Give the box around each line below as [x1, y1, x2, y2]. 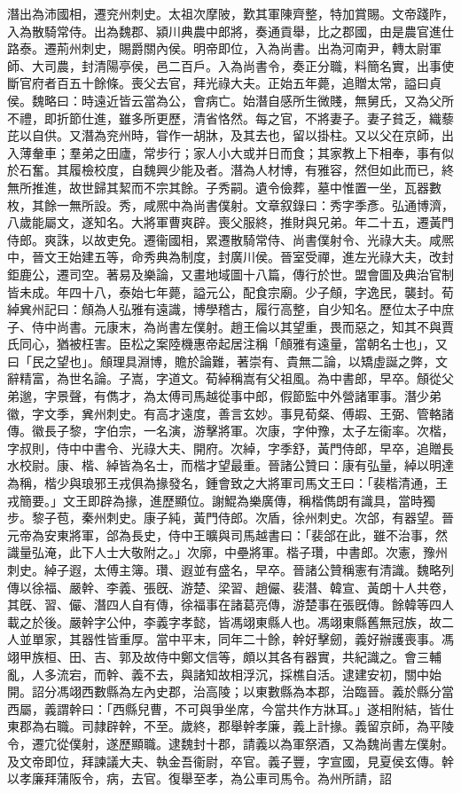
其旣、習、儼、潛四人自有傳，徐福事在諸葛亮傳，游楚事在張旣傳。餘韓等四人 [7, 595, 454, 614]
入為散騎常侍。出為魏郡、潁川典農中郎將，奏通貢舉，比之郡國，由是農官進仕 [7, 21, 454, 40]
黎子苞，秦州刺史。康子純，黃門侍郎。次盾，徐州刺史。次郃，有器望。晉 [31, 508, 454, 527]
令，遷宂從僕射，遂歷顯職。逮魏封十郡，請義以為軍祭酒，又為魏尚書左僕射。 [7, 734, 454, 752]
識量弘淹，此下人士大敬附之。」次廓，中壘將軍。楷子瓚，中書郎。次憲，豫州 [7, 543, 448, 561]
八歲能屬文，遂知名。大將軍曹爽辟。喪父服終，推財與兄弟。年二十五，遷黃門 [7, 213, 454, 232]
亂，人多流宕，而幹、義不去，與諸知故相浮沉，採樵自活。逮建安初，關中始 [7, 664, 441, 683]
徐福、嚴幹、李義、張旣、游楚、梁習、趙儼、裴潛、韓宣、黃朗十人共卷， [31, 577, 454, 596]
